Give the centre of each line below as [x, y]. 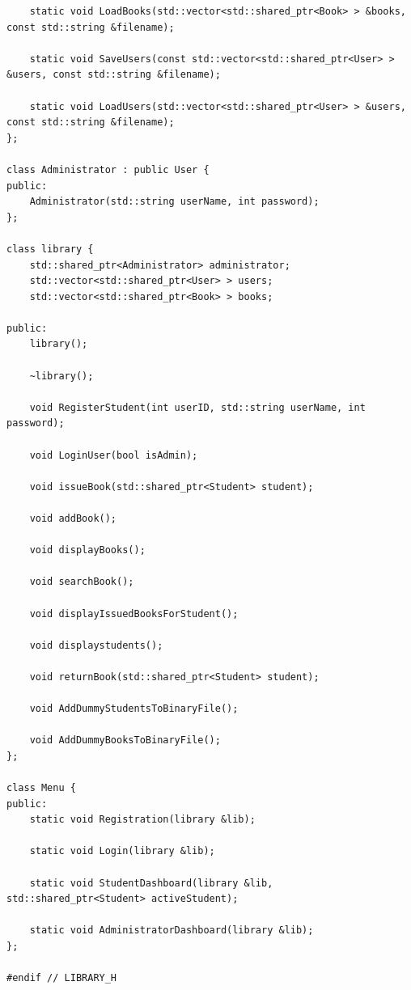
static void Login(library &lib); [122, 851]
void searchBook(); [82, 582]
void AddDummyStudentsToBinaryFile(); [134, 709]
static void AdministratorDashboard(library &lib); [172, 931]
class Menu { [41, 788]
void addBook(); [73, 518]
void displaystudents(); [96, 645]
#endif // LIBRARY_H [62, 978]
